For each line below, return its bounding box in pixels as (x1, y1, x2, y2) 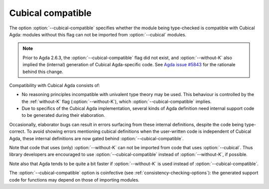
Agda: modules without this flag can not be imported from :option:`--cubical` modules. (9, 31, 187, 37)
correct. (9, 128, 26, 134)
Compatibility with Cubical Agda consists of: (9, 82, 101, 88)
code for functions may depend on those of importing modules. (9, 177, 139, 183)
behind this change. (22, 69, 63, 75)
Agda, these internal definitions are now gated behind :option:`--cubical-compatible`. (9, 135, 184, 141)
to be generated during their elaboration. (21, 112, 106, 118)
